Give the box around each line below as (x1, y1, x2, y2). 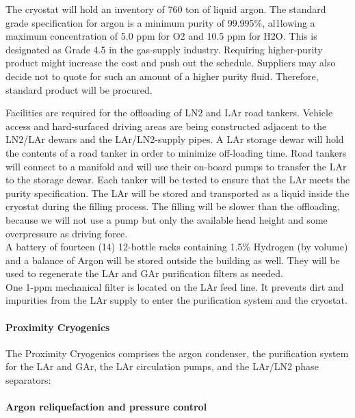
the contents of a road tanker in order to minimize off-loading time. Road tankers (5, 145, 347, 159)
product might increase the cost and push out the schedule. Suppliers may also (5, 55, 336, 70)
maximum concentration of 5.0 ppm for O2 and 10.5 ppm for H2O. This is (5, 29, 317, 43)
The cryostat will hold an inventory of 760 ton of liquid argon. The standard (5, 2, 326, 16)
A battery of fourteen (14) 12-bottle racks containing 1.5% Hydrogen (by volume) (5, 239, 348, 254)
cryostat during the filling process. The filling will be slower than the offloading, (5, 199, 340, 213)
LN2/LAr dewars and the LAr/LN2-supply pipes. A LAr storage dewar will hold (5, 132, 344, 146)
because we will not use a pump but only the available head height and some (5, 212, 328, 226)
